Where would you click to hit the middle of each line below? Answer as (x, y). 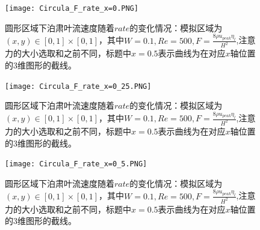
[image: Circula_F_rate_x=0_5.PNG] (76, 164)
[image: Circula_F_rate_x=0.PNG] (72, 8)
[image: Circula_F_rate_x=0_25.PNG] (78, 86)
